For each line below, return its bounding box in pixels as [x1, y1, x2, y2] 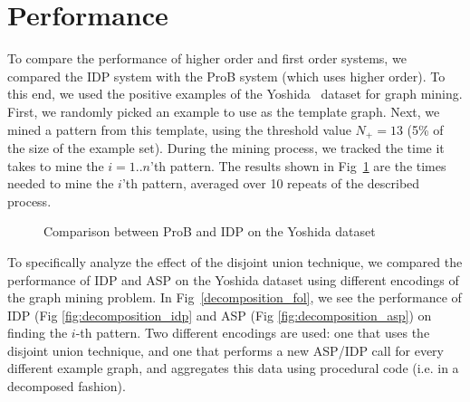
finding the [7, 323, 68, 342]
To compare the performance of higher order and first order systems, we [7, 49, 407, 68]
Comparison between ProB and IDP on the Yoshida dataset [43, 222, 376, 241]
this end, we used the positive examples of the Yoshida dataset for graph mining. [7, 84, 463, 103]
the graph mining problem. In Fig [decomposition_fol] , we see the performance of [7, 288, 462, 307]
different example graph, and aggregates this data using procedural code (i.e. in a [7, 359, 459, 378]
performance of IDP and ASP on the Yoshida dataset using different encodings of [7, 270, 459, 289]
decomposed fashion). [7, 377, 126, 396]
